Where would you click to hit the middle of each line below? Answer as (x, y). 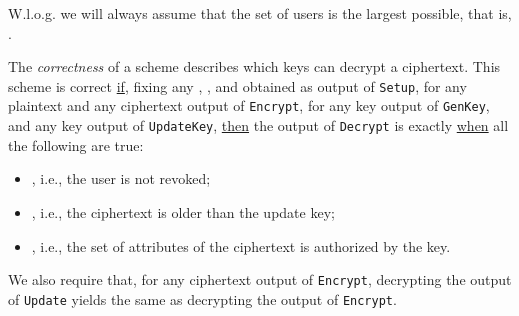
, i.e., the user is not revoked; (121, 178)
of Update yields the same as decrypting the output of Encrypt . (202, 298)
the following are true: (76, 144)
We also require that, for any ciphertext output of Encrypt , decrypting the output (260, 279)
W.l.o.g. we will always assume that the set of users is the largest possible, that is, (260, 13)
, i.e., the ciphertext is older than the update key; (183, 211)
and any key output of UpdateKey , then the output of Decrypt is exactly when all (258, 125)
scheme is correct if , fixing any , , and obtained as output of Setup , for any (237, 85)
